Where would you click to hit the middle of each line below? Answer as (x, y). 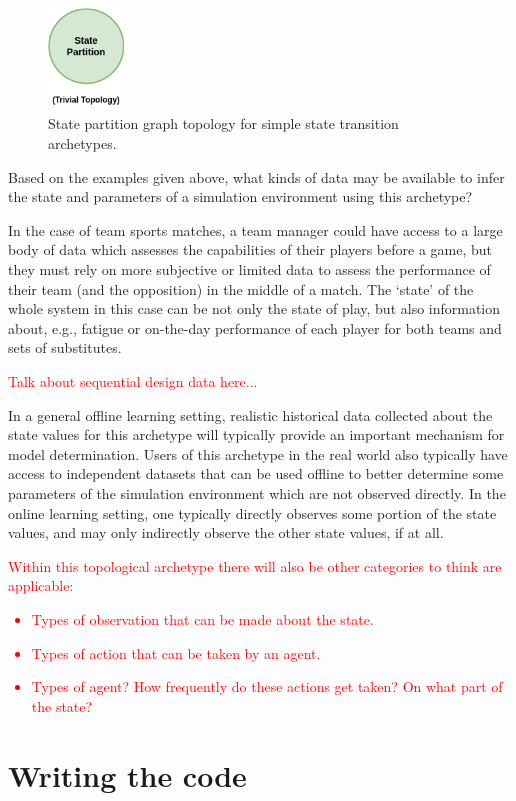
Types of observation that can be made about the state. (202, 618)
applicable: (41, 585)
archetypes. (82, 143)
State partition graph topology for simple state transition (223, 123)
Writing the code (127, 774)
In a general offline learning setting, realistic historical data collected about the (250, 414)
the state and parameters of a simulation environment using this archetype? (240, 196)
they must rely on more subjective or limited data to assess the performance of (249, 269)
